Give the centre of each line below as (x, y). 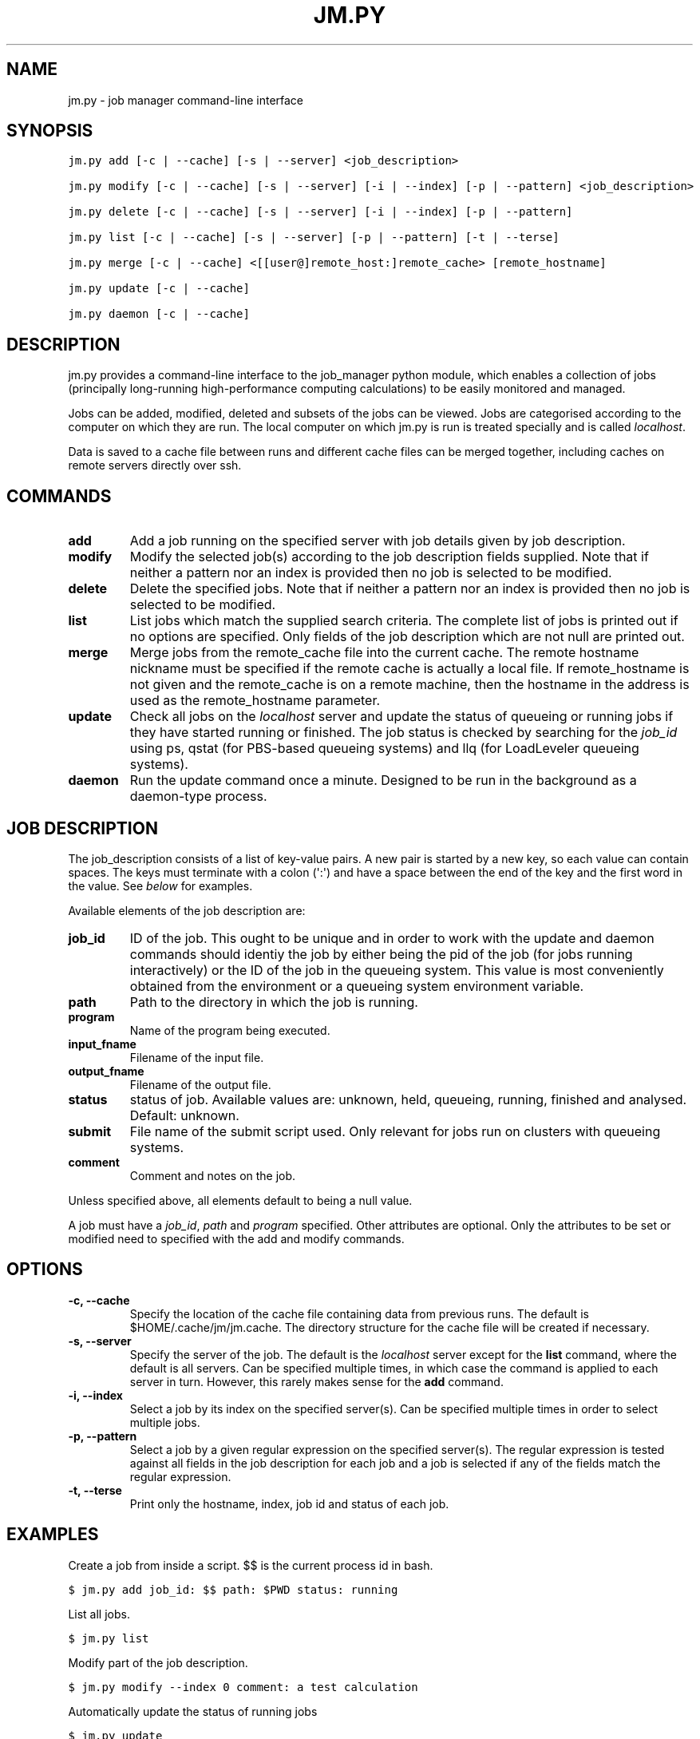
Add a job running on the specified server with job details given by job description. (378, 541)
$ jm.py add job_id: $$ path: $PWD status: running (233, 1589)
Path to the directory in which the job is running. (274, 1002)
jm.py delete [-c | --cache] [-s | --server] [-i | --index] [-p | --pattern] (320, 212)
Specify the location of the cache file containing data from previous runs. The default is (359, 1313)
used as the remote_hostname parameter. (255, 701)
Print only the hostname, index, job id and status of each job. (289, 1503)
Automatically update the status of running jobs (193, 1711)
